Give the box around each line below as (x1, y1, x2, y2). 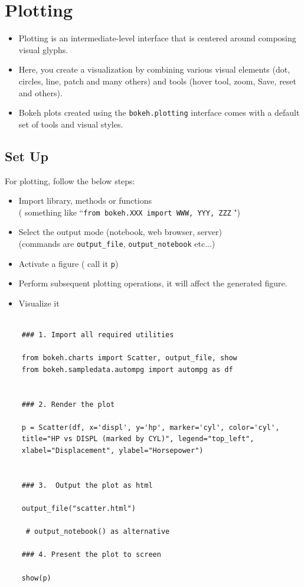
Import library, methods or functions (18, 194, 152, 207)
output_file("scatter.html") (21, 504, 136, 513)
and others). (18, 86, 63, 99)
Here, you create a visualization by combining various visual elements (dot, (18, 63, 290, 76)
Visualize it (18, 296, 60, 309)
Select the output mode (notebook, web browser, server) (18, 226, 222, 238)
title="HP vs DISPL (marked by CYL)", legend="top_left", (21, 435, 254, 443)
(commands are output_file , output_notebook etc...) (18, 237, 215, 249)
